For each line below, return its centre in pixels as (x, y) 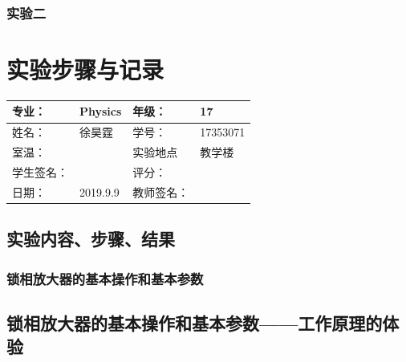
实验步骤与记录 (85, 69)
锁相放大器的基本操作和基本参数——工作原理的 (195, 322)
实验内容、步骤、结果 (91, 239)
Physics (101, 111)
